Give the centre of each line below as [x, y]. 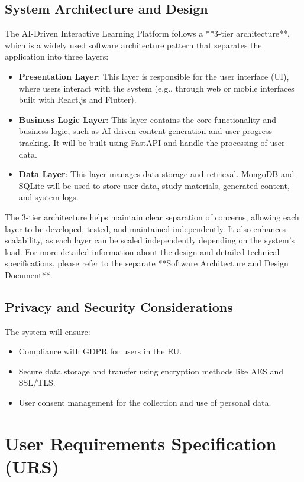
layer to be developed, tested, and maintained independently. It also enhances [145, 228]
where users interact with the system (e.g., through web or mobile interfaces [156, 88]
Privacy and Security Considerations [119, 306]
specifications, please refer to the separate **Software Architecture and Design [147, 263]
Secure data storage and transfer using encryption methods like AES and [151, 371]
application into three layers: [57, 56]
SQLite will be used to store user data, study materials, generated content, [154, 185]
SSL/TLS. [37, 382]
